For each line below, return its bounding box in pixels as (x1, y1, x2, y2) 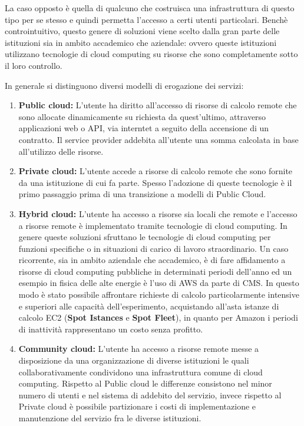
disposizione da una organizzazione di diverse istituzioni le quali (18, 354, 249, 367)
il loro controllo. (5, 59, 62, 71)
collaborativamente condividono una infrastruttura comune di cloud (18, 365, 263, 378)
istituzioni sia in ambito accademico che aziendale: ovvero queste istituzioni (5, 36, 277, 48)
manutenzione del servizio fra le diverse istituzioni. (18, 412, 201, 424)
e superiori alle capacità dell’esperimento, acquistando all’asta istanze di (18, 299, 279, 312)
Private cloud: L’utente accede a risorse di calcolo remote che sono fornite (18, 165, 293, 177)
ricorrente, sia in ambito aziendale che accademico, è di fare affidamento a (18, 254, 286, 266)
